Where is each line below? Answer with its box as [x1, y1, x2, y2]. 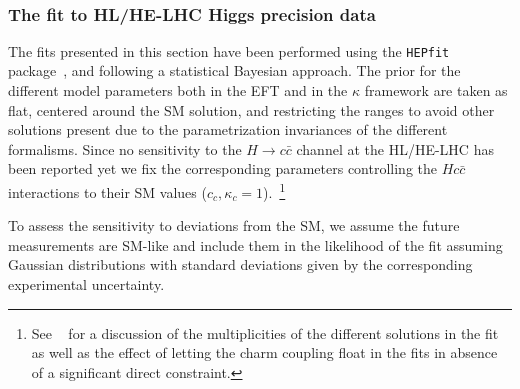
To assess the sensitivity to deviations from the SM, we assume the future [8, 215, 460, 236]
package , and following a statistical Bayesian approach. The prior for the [8, 60, 461, 81]
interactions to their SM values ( [8, 181, 207, 202]
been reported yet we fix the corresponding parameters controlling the [8, 158, 437, 179]
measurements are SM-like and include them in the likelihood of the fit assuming [8, 234, 503, 255]
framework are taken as [364, 80, 508, 101]
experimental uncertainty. [8, 274, 165, 295]
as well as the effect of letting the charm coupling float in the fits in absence [31, 342, 498, 363]
